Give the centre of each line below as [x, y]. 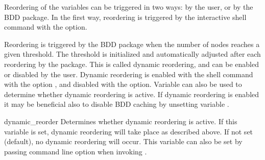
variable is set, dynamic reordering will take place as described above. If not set [129, 131]
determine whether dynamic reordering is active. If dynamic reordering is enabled [132, 94]
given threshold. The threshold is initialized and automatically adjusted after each [132, 54]
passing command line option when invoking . [76, 151]
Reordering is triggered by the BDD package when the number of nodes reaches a [132, 44]
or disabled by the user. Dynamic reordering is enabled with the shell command [129, 74]
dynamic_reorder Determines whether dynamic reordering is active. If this [121, 121]
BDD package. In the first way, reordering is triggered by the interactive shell [125, 17]
